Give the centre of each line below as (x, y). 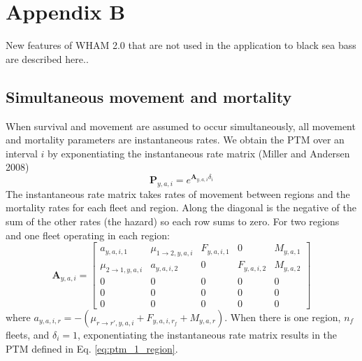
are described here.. (47, 58)
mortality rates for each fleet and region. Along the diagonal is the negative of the (181, 207)
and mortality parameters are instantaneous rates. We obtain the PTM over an (175, 140)
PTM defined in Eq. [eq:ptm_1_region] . (92, 348)
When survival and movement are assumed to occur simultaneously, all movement (181, 126)
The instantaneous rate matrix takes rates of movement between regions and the (178, 193)
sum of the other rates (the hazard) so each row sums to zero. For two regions (173, 221)
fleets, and (28, 334)
